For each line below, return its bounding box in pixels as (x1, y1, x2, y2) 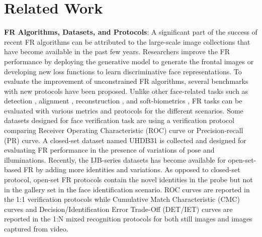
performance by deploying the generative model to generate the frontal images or (4, 56, 254, 66)
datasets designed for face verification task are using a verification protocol (4, 115, 234, 126)
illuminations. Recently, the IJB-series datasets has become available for (4, 154, 226, 165)
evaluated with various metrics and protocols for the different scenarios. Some (4, 105, 243, 115)
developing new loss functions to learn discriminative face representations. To (4, 66, 242, 76)
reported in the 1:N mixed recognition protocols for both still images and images (4, 213, 252, 224)
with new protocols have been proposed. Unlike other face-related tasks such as (4, 85, 248, 96)
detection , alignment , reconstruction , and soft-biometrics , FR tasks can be (4, 95, 242, 106)
